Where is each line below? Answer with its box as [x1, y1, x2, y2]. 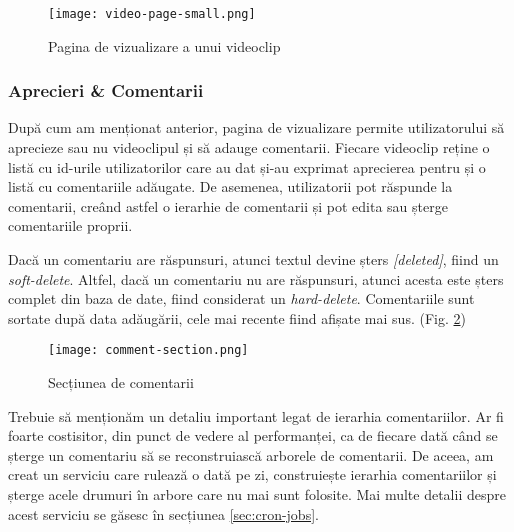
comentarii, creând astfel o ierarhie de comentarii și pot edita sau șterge [8, 195, 448, 216]
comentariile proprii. [8, 215, 133, 236]
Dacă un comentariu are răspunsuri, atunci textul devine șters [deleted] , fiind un [8, 249, 499, 270]
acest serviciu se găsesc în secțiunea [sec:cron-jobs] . [8, 503, 319, 524]
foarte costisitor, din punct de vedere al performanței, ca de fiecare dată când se [8, 425, 498, 446]
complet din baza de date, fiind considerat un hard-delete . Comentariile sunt [8, 288, 475, 309]
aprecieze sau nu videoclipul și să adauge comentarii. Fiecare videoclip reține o [8, 137, 490, 158]
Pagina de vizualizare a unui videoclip [48, 35, 281, 56]
